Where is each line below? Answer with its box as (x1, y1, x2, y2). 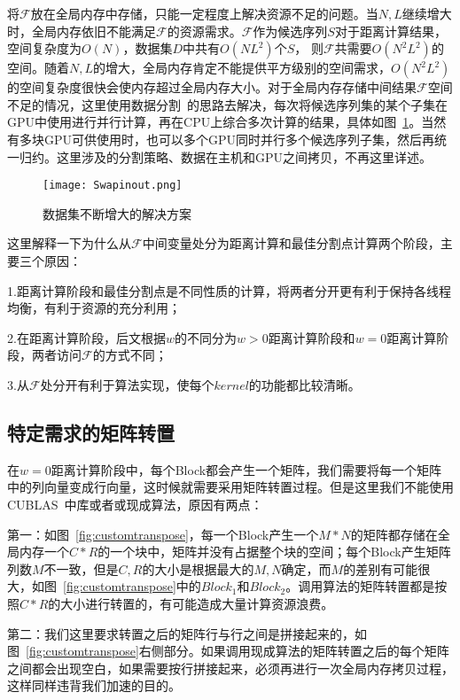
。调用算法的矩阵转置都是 (285, 577, 435, 595)
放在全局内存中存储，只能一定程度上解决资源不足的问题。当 (30, 4, 378, 22)
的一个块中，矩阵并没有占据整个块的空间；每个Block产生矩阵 (97, 542, 451, 561)
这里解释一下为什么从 (7, 234, 131, 253)
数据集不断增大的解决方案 (43, 204, 191, 222)
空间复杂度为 (7, 39, 82, 58)
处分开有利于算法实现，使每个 (40, 375, 214, 393)
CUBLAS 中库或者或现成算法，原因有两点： (7, 494, 263, 513)
